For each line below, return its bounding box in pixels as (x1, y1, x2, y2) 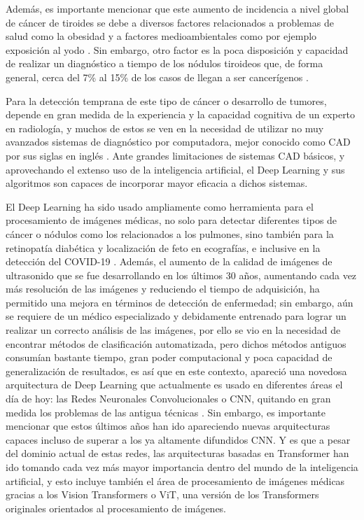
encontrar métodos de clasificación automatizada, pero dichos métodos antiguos (6, 336, 346, 351)
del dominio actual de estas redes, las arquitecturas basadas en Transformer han (6, 446, 349, 461)
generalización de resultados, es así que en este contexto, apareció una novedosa (6, 363, 347, 378)
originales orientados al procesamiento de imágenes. (6, 500, 227, 515)
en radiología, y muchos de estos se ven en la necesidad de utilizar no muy (6, 120, 324, 135)
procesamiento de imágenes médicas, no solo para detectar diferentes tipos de (6, 213, 337, 227)
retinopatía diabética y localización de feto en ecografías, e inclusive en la (6, 240, 321, 255)
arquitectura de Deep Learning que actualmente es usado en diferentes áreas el (6, 377, 343, 392)
